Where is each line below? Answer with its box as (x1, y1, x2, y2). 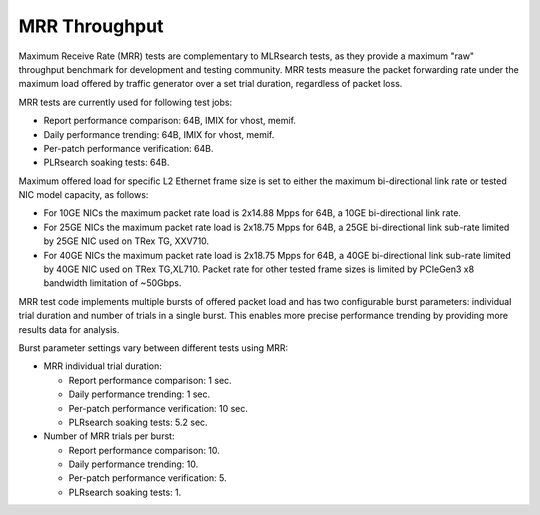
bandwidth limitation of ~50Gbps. (43, 277, 182, 289)
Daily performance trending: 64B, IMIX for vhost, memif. (43, 128, 275, 140)
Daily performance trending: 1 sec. (68, 388, 211, 400)
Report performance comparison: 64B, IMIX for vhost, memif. (43, 115, 297, 127)
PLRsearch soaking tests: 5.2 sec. (68, 416, 209, 428)
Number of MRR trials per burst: (43, 430, 175, 442)
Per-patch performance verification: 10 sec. (68, 402, 249, 414)
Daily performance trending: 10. (68, 458, 199, 470)
